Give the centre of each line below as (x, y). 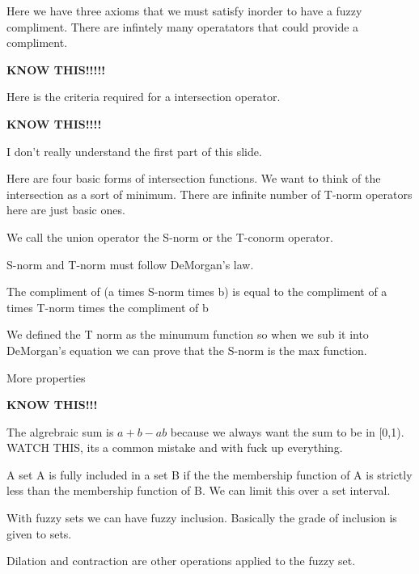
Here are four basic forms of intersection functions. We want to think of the (194, 178)
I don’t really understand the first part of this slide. (134, 151)
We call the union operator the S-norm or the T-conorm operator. (170, 236)
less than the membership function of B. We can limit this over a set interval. (199, 490)
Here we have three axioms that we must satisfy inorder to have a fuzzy (184, 11)
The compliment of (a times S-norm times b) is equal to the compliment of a (197, 291)
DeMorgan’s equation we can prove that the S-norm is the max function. (187, 350)
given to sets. (39, 533)
